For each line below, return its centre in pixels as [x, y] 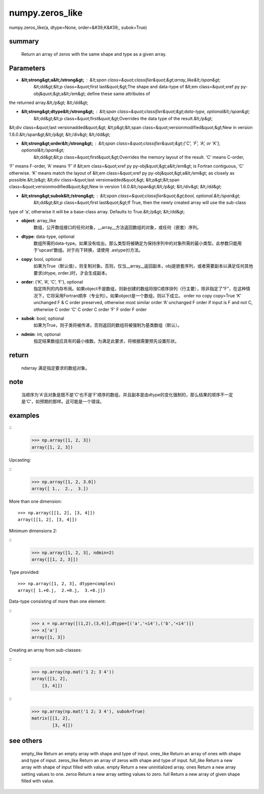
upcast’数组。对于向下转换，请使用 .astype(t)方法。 [91, 250]
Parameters [27, 68]
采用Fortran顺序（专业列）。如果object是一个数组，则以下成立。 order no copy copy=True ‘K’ [148, 295]
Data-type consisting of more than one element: [57, 601]
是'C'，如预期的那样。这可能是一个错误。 [63, 402]
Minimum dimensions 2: [33, 531]
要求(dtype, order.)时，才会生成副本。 [72, 273]
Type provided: [24, 572]
